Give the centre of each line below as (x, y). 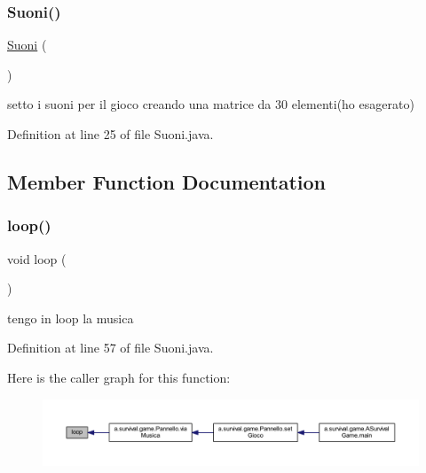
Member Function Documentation (167, 181)
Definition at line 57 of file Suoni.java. (110, 348)
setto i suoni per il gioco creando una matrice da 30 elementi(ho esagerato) (211, 104)
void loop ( (37, 258)
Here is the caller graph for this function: (119, 377)
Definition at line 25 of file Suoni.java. (110, 134)
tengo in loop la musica (71, 318)
